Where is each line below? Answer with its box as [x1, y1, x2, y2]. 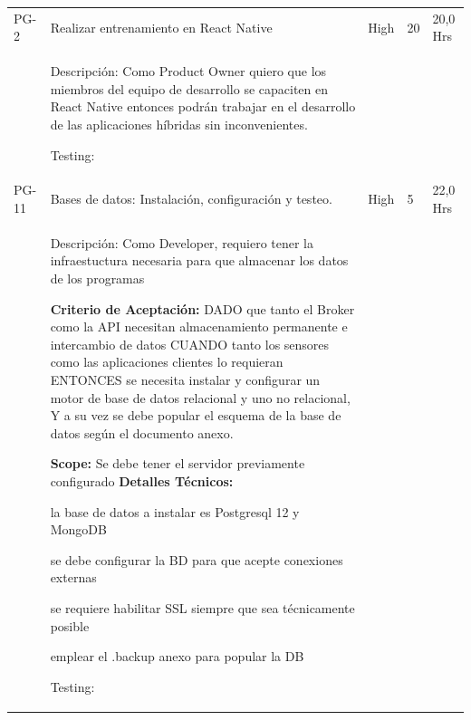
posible [50, 616, 90, 635]
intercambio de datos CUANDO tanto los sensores [50, 334, 330, 353]
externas [50, 568, 97, 587]
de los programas [50, 269, 145, 288]
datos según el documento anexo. [50, 423, 234, 442]
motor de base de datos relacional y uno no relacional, [50, 388, 351, 407]
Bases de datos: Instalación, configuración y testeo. [50, 189, 332, 208]
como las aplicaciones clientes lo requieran [50, 352, 284, 371]
